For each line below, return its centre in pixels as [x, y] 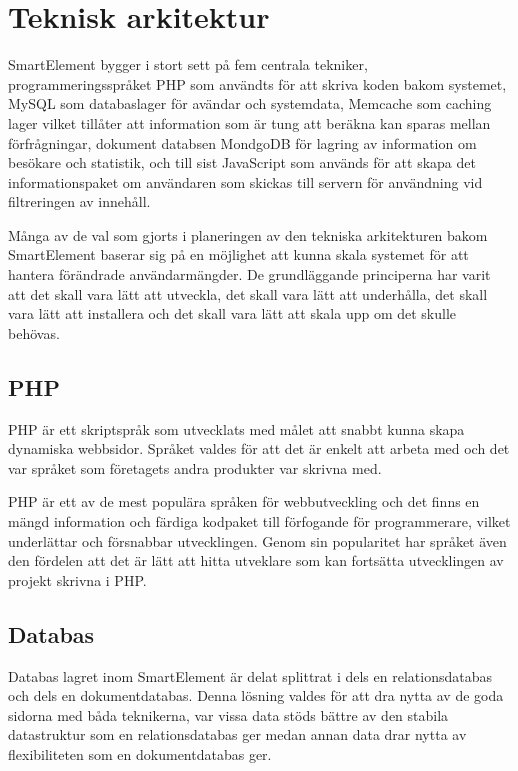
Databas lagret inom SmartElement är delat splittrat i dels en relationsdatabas [250, 675]
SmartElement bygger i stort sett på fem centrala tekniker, [188, 64]
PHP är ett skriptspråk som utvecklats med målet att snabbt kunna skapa [236, 428]
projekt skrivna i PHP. [77, 579]
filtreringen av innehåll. [79, 201]
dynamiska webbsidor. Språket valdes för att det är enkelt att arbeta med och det [259, 448]
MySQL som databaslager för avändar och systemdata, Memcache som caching [250, 103]
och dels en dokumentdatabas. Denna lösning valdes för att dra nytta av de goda [256, 695]
